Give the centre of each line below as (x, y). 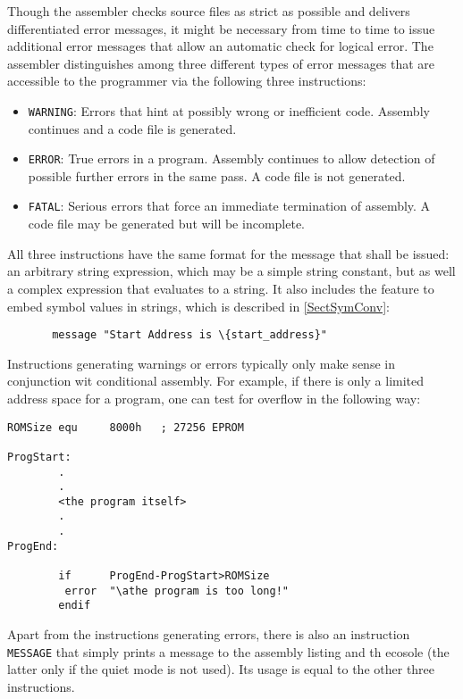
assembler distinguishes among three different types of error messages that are (221, 63)
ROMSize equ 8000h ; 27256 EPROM (126, 427)
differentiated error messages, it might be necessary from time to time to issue (221, 28)
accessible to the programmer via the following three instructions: (187, 81)
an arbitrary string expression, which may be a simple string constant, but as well (231, 271)
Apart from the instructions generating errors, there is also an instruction (209, 634)
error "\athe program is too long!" (177, 591)
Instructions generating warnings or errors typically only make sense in (201, 363)
